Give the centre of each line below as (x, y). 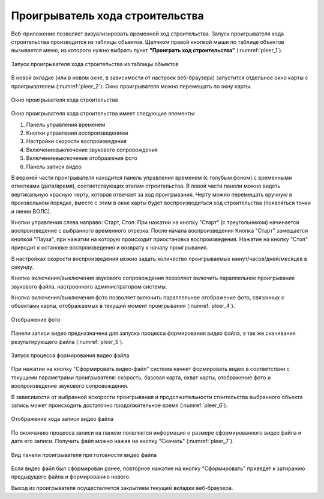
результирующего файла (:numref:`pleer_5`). (67, 341)
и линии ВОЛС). (31, 211)
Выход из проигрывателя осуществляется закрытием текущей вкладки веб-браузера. (122, 488)
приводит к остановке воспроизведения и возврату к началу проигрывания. (109, 248)
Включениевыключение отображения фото (82, 158)
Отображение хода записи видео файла (62, 419)
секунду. (22, 267)
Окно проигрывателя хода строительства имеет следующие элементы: (103, 114)
